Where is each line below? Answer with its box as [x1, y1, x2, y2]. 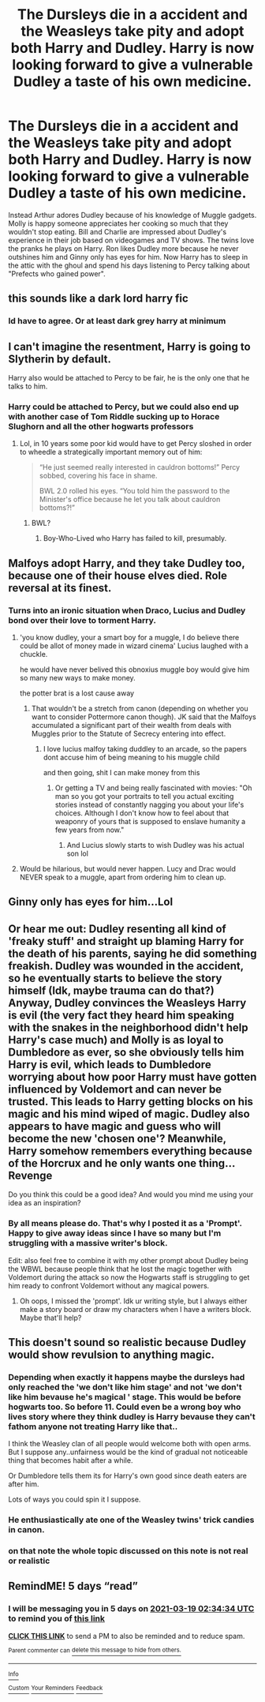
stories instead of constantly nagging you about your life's [54, 800, 244, 810]
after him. [8, 1479, 39, 1489]
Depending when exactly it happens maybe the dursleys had [8, 1371, 245, 1382]
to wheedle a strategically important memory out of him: [19, 448, 203, 457]
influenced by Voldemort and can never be [8, 1082, 222, 1096]
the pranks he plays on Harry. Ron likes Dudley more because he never [8, 243, 239, 253]
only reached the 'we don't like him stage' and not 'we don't [8, 1381, 242, 1393]
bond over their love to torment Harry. [8, 614, 156, 625]
